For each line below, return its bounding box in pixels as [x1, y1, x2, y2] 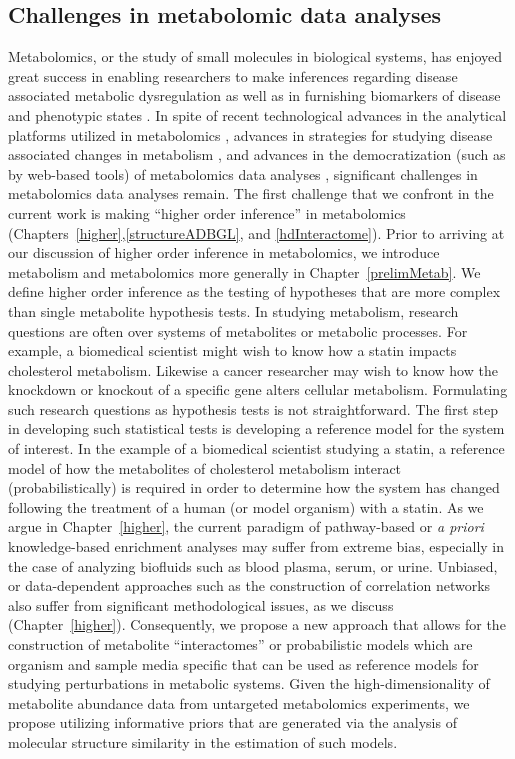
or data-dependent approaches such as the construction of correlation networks [8, 575, 491, 596]
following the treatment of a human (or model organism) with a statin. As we [8, 496, 484, 517]
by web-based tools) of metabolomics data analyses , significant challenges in [8, 163, 478, 184]
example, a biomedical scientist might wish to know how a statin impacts [8, 340, 457, 361]
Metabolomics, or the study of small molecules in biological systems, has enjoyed [8, 46, 503, 67]
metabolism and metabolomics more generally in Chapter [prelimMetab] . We [8, 261, 481, 282]
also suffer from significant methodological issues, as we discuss [8, 594, 394, 615]
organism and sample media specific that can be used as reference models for [8, 653, 479, 674]
